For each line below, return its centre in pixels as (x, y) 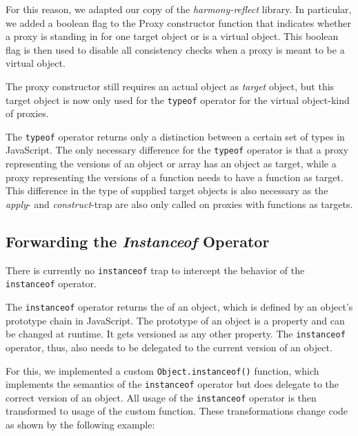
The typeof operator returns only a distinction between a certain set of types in (175, 136)
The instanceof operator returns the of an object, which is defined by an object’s (179, 307)
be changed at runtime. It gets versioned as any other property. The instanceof (176, 334)
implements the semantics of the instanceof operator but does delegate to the (172, 384)
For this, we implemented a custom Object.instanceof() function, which (162, 370)
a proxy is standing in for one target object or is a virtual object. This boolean (172, 36)
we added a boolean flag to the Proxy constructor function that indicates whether (179, 22)
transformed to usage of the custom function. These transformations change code (177, 411)
